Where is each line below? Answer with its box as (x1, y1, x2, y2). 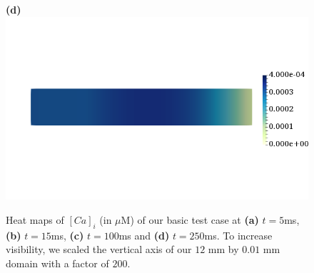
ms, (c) (51, 227, 84, 242)
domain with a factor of (6, 255, 109, 270)
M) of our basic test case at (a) (121, 212, 259, 227)
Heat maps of (6, 212, 64, 227)
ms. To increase (204, 227, 273, 242)
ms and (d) (118, 227, 170, 242)
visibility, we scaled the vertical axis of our (6, 242, 192, 257)
